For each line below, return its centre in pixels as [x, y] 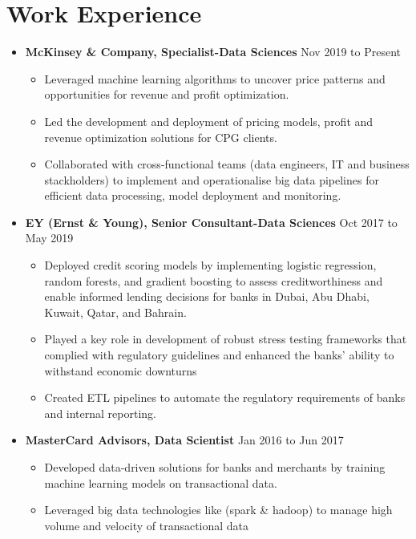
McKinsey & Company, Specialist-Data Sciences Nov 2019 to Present [213, 52]
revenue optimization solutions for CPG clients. [161, 137]
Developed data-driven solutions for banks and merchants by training [215, 467]
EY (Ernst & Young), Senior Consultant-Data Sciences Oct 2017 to [211, 222]
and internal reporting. [100, 413]
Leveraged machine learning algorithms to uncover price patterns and [215, 78]
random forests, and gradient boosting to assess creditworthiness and [214, 280]
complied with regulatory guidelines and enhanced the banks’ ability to [219, 355]
